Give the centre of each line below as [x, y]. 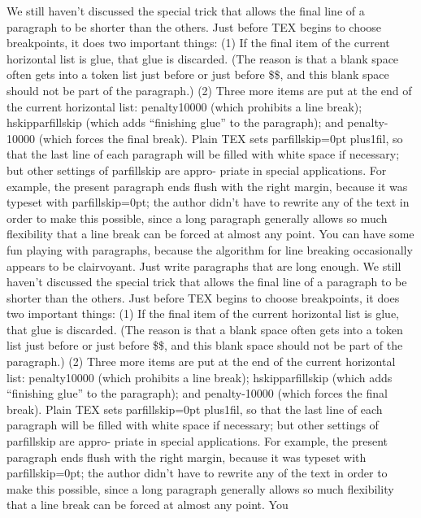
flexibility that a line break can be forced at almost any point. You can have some [210, 234]
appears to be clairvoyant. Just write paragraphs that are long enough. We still [204, 266]
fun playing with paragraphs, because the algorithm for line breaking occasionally [210, 249]
